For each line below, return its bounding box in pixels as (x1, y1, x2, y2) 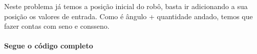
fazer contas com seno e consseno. (4, 21, 110, 31)
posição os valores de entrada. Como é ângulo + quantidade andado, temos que (4, 11, 253, 21)
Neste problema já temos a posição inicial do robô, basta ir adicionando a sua (4, 1, 248, 11)
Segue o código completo (4, 40, 93, 51)
